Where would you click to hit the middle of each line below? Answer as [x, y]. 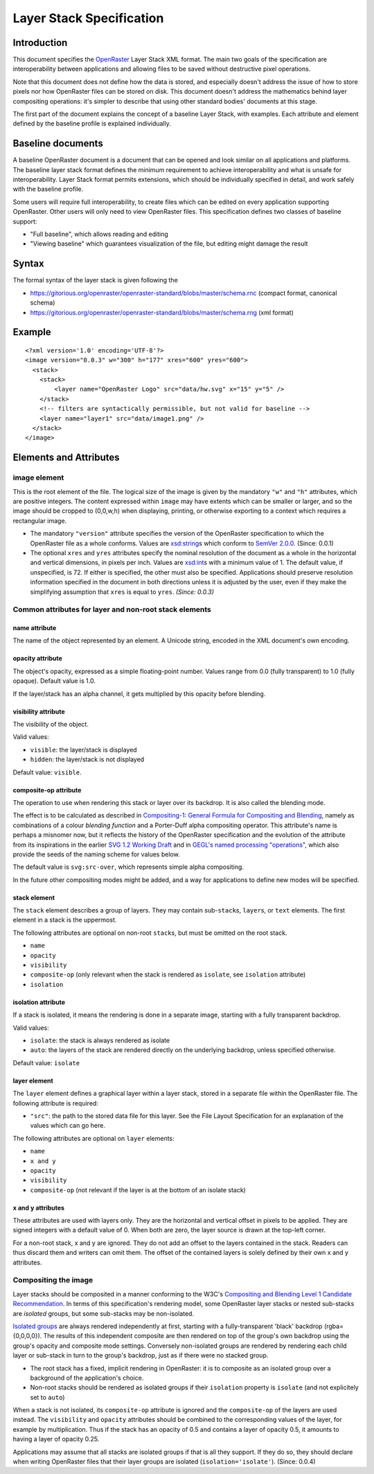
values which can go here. [68, 1126]
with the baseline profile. [48, 189]
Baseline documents [58, 143]
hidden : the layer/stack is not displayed [87, 759]
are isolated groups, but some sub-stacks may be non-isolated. [103, 1313]
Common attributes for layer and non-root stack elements [112, 609]
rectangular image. [40, 520]
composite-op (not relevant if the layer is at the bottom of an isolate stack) [138, 1189]
